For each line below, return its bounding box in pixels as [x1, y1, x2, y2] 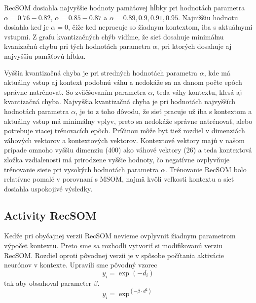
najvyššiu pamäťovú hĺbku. [4, 50, 86, 61]
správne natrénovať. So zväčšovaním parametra [4, 86, 146, 97]
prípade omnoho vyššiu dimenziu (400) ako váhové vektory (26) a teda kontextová [4, 145, 252, 155]
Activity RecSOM [4, 207, 97, 223]
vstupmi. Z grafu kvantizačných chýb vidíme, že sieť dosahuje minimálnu [4, 31, 224, 41]
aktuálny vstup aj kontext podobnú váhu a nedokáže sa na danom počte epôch [4, 77, 242, 87]
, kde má [204, 67, 230, 77]
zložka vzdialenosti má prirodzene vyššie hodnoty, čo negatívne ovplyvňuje [4, 154, 229, 164]
